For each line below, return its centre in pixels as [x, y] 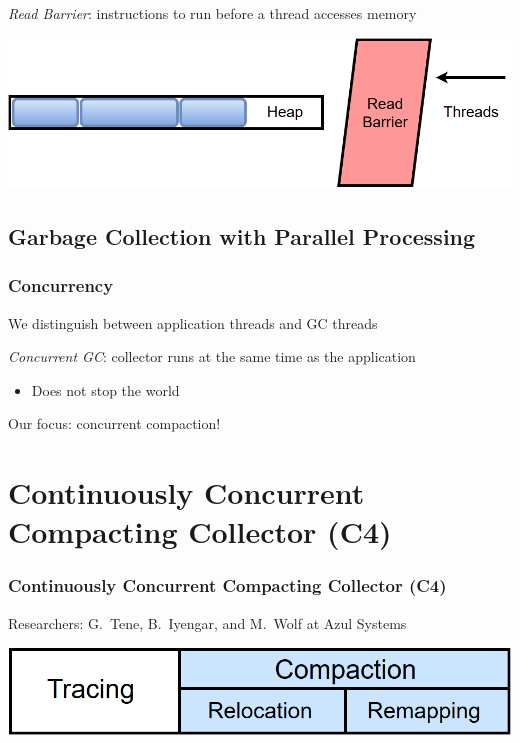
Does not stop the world [105, 389]
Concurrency [61, 285]
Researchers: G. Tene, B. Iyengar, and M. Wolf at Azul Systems [207, 622]
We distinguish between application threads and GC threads [193, 322]
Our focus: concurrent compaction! [114, 423]
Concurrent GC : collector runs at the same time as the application [212, 356]
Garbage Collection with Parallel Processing [242, 235]
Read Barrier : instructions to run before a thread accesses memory [212, 13]
